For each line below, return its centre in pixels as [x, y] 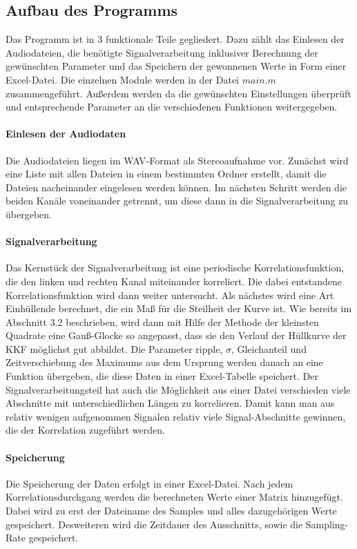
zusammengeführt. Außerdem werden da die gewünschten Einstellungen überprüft [178, 93]
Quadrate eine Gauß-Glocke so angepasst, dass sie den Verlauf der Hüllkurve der [176, 335]
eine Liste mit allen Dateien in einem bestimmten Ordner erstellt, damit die [166, 174]
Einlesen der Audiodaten [66, 134]
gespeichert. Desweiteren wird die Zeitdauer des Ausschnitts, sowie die [154, 524]
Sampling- [327, 524]
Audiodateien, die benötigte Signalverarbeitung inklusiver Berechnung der [162, 52]
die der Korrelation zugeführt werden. [85, 430]
